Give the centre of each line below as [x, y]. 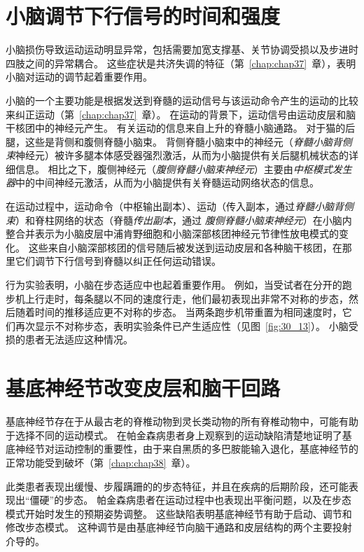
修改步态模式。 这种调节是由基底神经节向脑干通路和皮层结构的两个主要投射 [179, 527]
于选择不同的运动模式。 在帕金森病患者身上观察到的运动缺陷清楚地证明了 [174, 435]
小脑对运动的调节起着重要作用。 [79, 77]
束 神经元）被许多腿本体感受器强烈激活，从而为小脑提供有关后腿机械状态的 [177, 155]
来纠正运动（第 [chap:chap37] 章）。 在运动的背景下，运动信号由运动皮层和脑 [181, 114]
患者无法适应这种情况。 [79, 339]
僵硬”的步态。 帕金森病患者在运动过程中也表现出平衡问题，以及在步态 [190, 500]
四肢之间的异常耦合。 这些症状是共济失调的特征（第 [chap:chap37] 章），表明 [181, 63]
